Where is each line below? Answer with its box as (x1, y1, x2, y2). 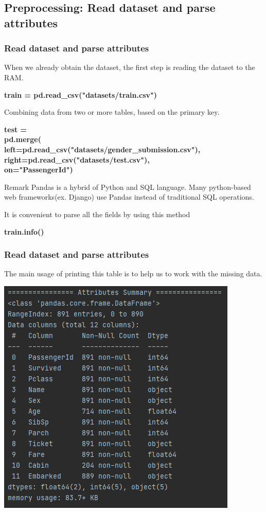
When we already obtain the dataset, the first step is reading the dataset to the (4, 62, 255, 73)
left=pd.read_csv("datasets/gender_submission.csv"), (4, 144, 201, 154)
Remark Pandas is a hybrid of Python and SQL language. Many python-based (4, 181, 251, 192)
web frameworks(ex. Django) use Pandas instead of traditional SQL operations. (4, 191, 254, 202)
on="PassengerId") (4, 164, 73, 175)
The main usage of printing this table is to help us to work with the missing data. (4, 268, 262, 279)
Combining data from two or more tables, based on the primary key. (4, 107, 220, 117)
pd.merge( (4, 134, 41, 145)
